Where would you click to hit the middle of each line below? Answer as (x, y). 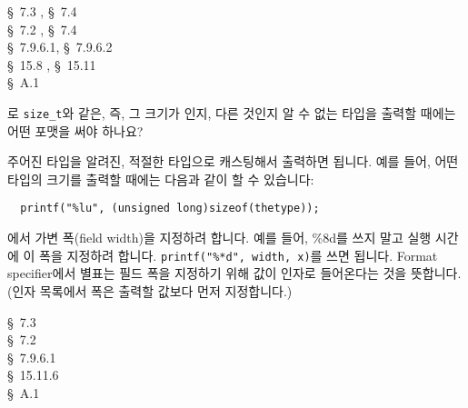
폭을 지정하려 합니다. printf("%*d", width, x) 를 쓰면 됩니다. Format (239, 255)
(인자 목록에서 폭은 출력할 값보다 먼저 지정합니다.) (150, 290)
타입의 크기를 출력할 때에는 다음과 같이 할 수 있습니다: (161, 179)
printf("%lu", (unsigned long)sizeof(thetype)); (170, 209)
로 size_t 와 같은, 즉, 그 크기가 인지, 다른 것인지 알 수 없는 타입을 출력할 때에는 (232, 112)
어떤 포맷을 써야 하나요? (75, 130)
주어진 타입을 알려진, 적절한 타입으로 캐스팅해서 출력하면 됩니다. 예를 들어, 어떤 (233, 161)
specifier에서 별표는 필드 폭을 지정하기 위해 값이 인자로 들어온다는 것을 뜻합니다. (234, 273)
